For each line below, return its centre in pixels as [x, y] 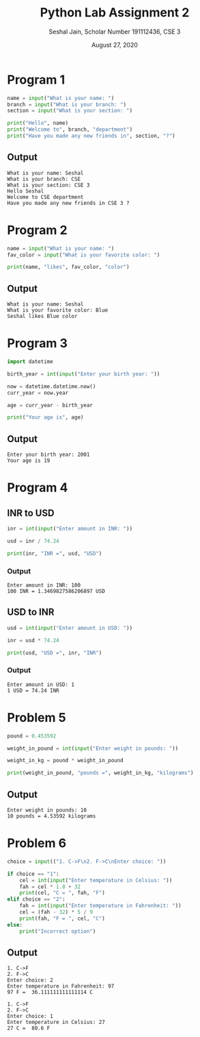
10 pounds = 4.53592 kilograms [52, 816]
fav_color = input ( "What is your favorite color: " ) [84, 255]
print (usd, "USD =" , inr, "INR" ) [55, 652]
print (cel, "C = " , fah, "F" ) [62, 893]
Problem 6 [37, 843]
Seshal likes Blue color [42, 317]
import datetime [30, 362]
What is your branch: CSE [44, 179]
